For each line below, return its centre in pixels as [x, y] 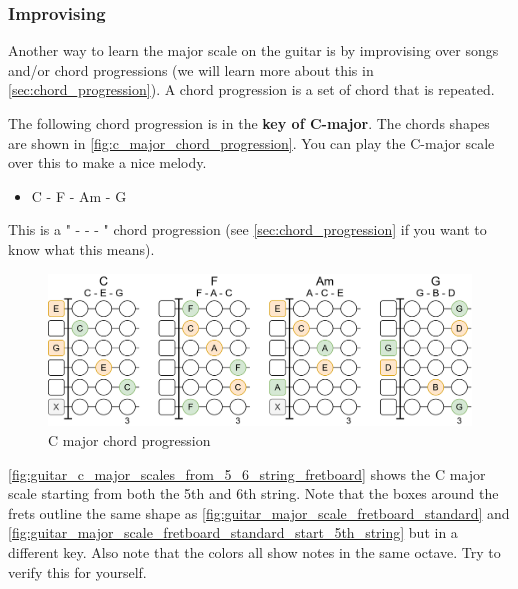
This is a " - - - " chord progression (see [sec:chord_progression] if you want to [247, 229]
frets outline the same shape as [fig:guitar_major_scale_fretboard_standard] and [259, 512]
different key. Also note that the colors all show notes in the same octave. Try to [254, 551]
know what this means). [81, 248]
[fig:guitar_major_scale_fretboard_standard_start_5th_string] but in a [233, 532]
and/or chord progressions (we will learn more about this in [191, 69]
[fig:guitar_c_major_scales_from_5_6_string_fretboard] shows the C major [247, 473]
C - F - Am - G [79, 195]
